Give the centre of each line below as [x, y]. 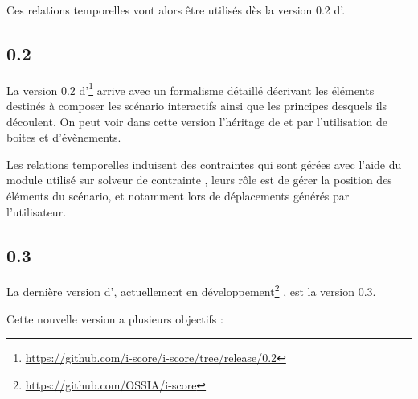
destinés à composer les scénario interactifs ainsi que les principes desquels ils [197, 106]
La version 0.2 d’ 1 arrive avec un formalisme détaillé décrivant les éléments [191, 88]
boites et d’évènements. [64, 137]
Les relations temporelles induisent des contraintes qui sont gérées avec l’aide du [204, 164]
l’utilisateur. [37, 211]
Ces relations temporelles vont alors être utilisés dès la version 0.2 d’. [176, 10]
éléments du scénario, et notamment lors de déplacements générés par [178, 196]
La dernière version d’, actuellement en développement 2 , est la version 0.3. [191, 290]
